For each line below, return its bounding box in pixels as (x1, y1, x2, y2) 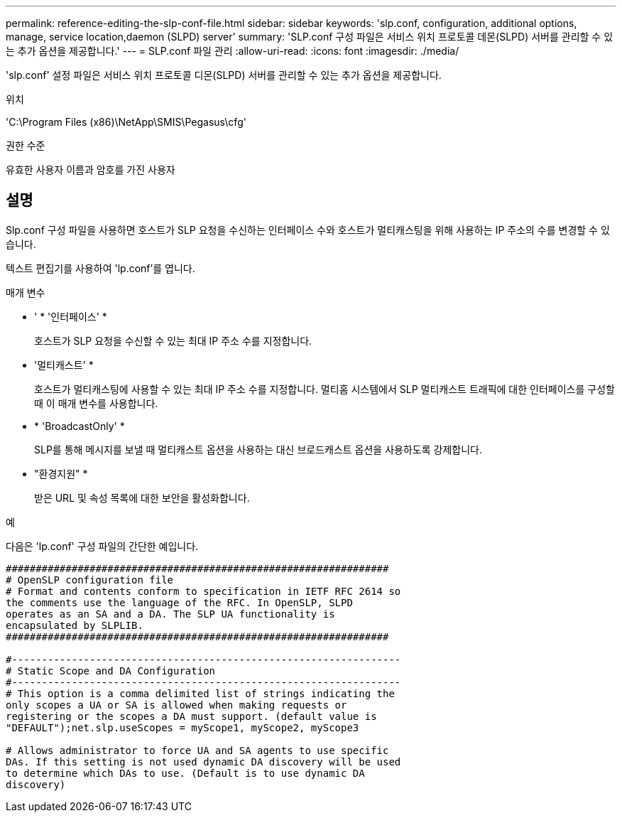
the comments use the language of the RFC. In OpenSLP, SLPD (6, 596, 353, 608)
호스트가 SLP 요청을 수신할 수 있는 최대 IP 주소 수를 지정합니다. (34, 334, 312, 347)
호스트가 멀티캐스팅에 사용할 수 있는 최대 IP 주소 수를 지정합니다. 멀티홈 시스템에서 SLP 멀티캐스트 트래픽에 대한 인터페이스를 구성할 (34, 382, 615, 395)
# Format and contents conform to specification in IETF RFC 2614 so (6, 585, 401, 597)
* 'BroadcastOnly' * (34, 419, 125, 432)
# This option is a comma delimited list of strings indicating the (6, 687, 395, 699)
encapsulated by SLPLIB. (6, 619, 143, 631)
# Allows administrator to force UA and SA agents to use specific (6, 744, 389, 756)
